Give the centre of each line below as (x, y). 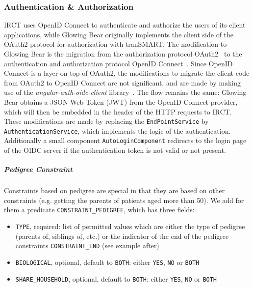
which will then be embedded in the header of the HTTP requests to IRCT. (118, 111)
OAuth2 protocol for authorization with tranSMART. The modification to (115, 44)
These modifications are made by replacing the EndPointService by (106, 121)
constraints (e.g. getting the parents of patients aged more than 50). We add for (124, 200)
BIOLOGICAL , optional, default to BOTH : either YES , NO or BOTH (107, 262)
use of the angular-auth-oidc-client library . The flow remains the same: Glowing (125, 92)
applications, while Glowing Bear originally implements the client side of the (119, 34)
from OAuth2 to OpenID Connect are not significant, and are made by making (123, 82)
